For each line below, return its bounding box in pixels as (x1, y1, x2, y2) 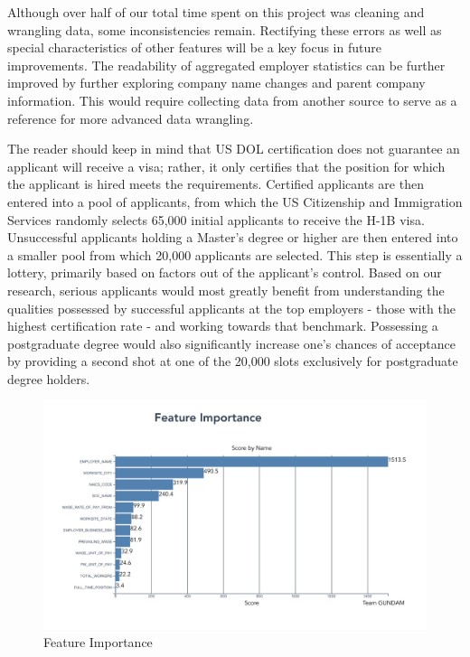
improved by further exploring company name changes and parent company (7, 73, 426, 92)
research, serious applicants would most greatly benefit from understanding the (7, 280, 445, 299)
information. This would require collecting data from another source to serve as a (7, 90, 457, 109)
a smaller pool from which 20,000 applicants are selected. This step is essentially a (7, 245, 463, 264)
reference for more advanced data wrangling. (7, 108, 254, 127)
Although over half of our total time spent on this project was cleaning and (7, 3, 425, 21)
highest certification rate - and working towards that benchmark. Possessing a (7, 316, 438, 335)
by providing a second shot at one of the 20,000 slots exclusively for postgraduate (7, 352, 458, 371)
